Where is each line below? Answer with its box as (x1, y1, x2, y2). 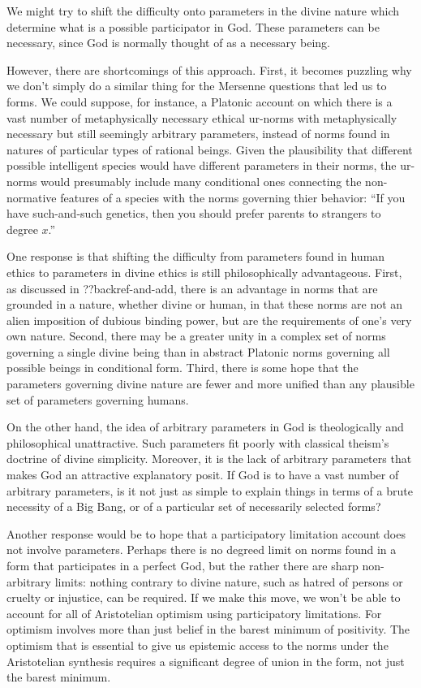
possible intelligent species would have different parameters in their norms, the (6, 157, 397, 174)
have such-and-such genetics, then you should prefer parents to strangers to (6, 205, 381, 222)
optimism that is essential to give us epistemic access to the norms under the (6, 636, 389, 653)
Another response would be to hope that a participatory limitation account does (6, 525, 406, 542)
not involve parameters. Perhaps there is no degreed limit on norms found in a (6, 541, 397, 558)
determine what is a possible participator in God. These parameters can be (6, 18, 380, 35)
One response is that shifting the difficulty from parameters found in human (6, 248, 385, 265)
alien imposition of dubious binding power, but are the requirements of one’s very (6, 311, 412, 328)
